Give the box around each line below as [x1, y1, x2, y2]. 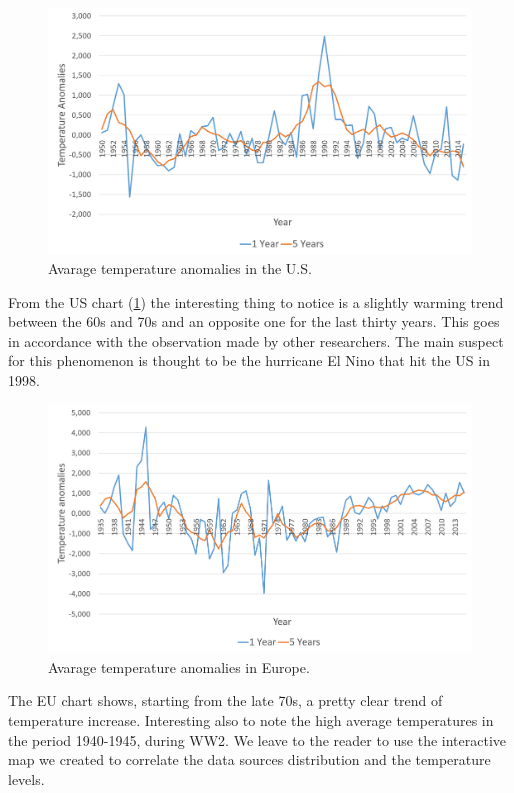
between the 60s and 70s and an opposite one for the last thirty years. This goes [8, 311, 500, 332]
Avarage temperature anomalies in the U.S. [48, 257, 312, 278]
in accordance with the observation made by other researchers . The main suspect [8, 330, 504, 351]
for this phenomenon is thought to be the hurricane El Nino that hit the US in [8, 350, 490, 371]
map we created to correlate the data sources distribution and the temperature [8, 749, 491, 770]
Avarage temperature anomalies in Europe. [48, 656, 310, 677]
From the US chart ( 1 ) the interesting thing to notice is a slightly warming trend [8, 291, 504, 312]
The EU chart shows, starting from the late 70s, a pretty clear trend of [8, 690, 443, 711]
